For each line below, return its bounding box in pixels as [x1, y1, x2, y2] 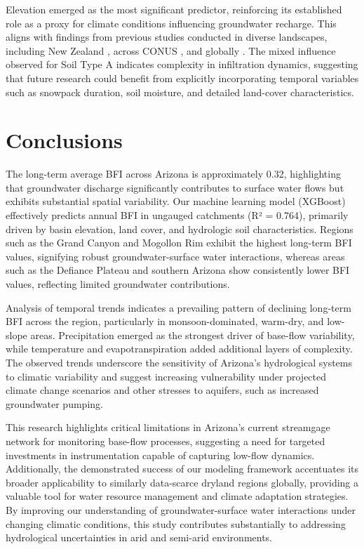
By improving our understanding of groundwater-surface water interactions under [6, 502, 356, 517]
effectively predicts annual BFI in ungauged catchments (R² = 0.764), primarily [6, 208, 349, 223]
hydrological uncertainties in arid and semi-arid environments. [6, 530, 273, 545]
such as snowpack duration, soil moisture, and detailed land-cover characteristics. [6, 84, 354, 99]
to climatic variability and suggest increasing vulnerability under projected [6, 369, 327, 383]
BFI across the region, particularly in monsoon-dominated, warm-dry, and [6, 314, 324, 329]
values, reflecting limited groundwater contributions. [6, 277, 230, 291]
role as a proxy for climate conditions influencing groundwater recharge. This [6, 15, 337, 30]
